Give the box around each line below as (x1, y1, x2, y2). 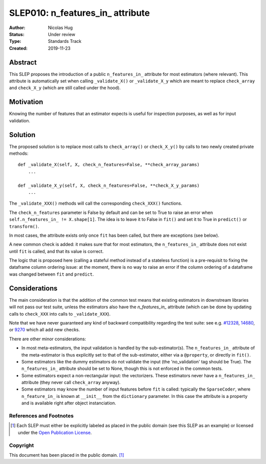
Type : (9, 38, 22, 44)
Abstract (9, 58, 37, 67)
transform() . (9, 223, 39, 229)
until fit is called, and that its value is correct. (9, 248, 104, 254)
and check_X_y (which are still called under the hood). (9, 85, 121, 91)
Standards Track (48, 38, 82, 44)
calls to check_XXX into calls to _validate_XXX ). (9, 311, 111, 317)
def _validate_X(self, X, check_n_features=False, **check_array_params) (18, 162, 200, 168)
